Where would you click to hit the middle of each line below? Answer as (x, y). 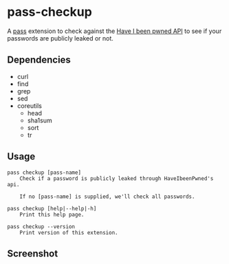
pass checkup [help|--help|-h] (52, 208)
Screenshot (33, 253)
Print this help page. (52, 214)
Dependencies (39, 60)
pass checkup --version (41, 227)
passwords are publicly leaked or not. (60, 38)
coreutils (30, 106)
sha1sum (40, 120)
